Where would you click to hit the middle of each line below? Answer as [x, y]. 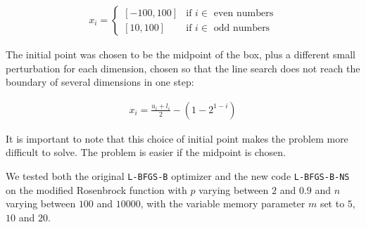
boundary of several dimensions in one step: [100, 82]
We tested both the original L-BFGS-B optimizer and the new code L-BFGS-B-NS [178, 176]
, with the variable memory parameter [223, 203]
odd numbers [242, 28]
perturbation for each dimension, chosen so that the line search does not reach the [183, 68]
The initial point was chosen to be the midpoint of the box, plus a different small [181, 54]
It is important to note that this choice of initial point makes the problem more [177, 138]
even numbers [244, 13]
